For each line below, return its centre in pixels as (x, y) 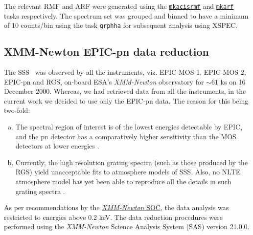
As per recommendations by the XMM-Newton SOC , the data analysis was (116, 207)
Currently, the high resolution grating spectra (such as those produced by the (132, 162)
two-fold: (17, 110)
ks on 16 (233, 81)
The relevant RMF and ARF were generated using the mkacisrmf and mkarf (119, 6)
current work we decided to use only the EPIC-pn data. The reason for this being (126, 100)
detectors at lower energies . (57, 146)
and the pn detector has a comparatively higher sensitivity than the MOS (126, 136)
